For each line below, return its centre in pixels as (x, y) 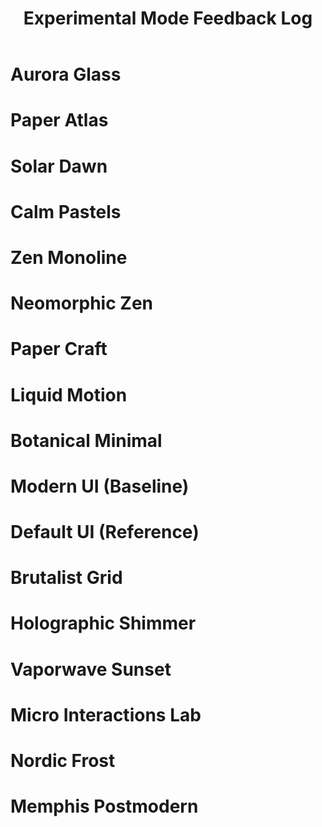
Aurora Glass (66, 74)
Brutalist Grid (66, 578)
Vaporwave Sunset (91, 669)
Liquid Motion (69, 394)
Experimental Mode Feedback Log (168, 18)
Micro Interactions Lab (106, 714)
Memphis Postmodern (104, 806)
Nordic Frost (63, 761)
